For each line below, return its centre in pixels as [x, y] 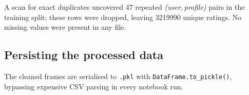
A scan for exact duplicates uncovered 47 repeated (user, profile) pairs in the [124, 7]
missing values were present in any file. [65, 27]
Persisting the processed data [84, 55]
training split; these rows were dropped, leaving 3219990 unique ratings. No [123, 17]
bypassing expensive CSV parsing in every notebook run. [94, 86]
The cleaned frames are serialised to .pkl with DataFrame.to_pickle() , [118, 76]
